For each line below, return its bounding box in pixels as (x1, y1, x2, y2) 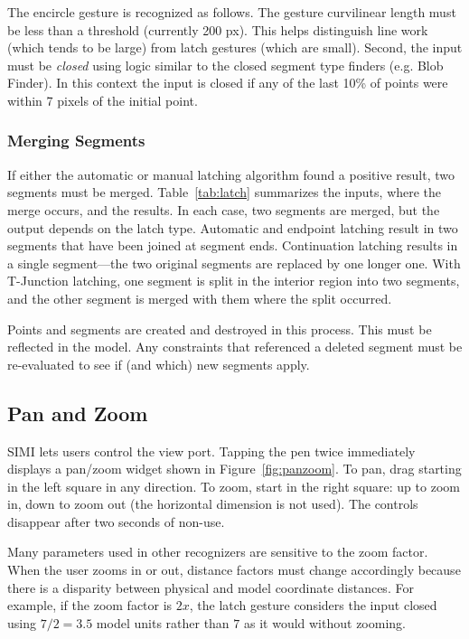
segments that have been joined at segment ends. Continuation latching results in (7, 236, 458, 255)
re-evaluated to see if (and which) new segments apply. (7, 354, 310, 373)
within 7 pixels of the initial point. (7, 90, 198, 109)
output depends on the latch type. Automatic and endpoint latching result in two (7, 218, 458, 237)
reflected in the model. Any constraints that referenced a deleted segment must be (7, 337, 463, 356)
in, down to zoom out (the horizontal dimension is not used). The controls (7, 494, 418, 513)
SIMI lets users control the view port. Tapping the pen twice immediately (7, 441, 416, 460)
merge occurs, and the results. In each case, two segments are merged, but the (7, 200, 440, 219)
